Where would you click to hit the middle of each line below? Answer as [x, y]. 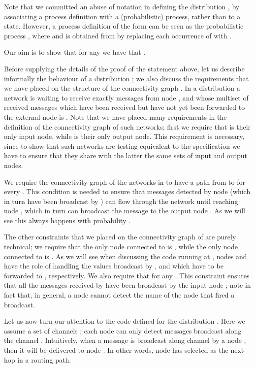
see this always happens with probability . [67, 220]
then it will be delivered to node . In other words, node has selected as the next [124, 350]
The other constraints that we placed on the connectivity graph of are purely [120, 237]
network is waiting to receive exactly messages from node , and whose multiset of [126, 97]
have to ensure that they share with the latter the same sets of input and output [126, 155]
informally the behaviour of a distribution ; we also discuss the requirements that [127, 78]
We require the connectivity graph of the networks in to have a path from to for [125, 182]
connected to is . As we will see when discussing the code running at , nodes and [126, 256]
